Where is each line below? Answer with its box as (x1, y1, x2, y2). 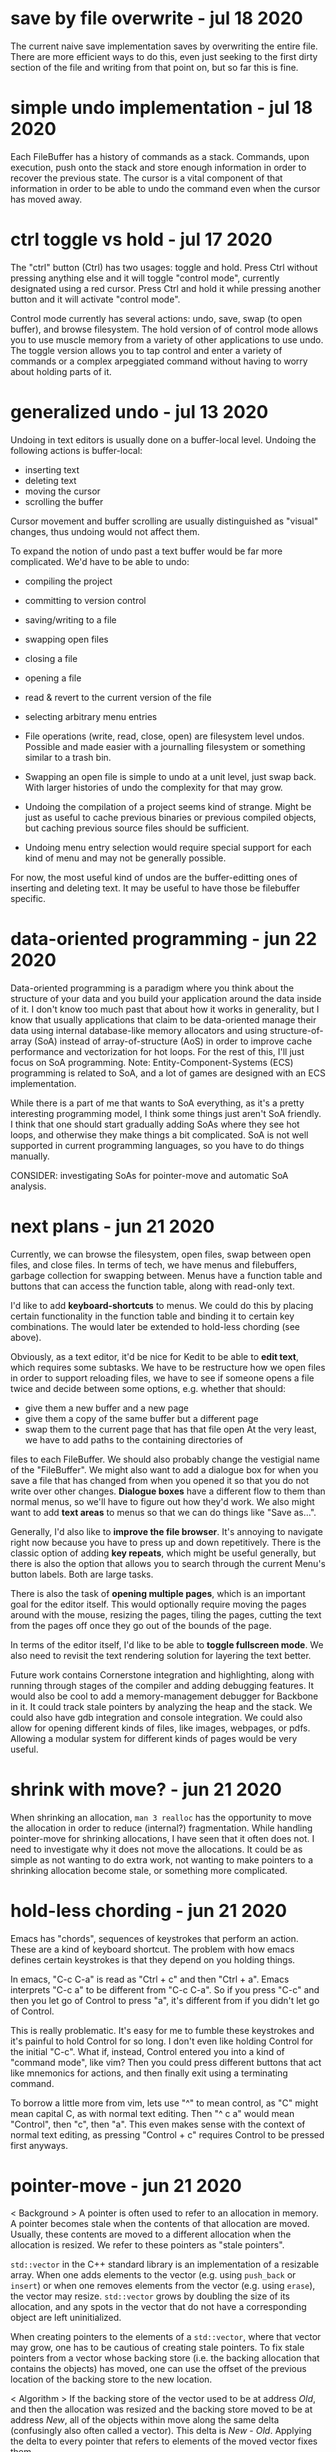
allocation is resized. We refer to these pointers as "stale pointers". (10, 2239, 285, 2251)
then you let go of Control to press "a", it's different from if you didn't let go (10, 1994, 320, 2006)
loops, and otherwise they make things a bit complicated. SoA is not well (10, 1128, 309, 1141)
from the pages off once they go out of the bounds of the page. (10, 1619, 272, 1631)
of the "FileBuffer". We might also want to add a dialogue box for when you (10, 1463, 319, 1476)
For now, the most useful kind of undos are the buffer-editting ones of (10, 871, 298, 883)
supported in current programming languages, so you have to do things (10, 1139, 305, 1151)
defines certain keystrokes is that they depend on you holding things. (10, 1953, 296, 1966)
